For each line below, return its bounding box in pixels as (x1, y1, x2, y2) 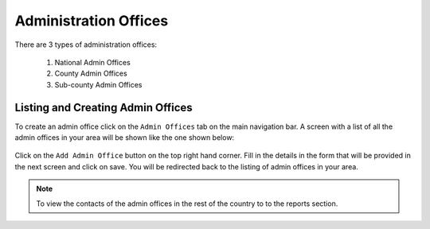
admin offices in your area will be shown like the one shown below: (14, 133, 235, 142)
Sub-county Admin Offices (54, 80, 143, 89)
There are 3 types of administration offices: (14, 40, 158, 49)
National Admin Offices (54, 57, 131, 67)
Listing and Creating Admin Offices (14, 100, 193, 114)
